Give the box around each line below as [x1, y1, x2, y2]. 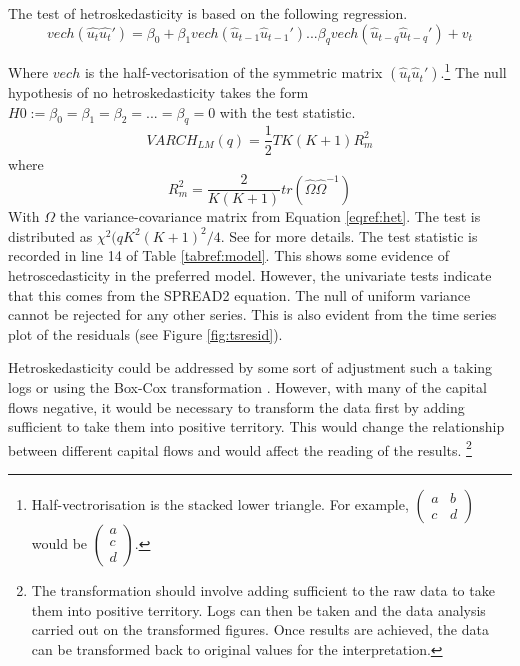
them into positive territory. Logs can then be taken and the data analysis [31, 599, 486, 620]
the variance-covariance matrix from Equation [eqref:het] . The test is [59, 206, 481, 227]
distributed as [8, 225, 93, 246]
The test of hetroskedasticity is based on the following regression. [8, 3, 408, 23]
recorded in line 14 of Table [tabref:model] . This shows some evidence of [8, 245, 450, 266]
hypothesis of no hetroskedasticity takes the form [8, 82, 309, 103]
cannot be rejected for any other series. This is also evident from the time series [8, 304, 497, 325]
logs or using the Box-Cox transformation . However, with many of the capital [8, 376, 487, 397]
